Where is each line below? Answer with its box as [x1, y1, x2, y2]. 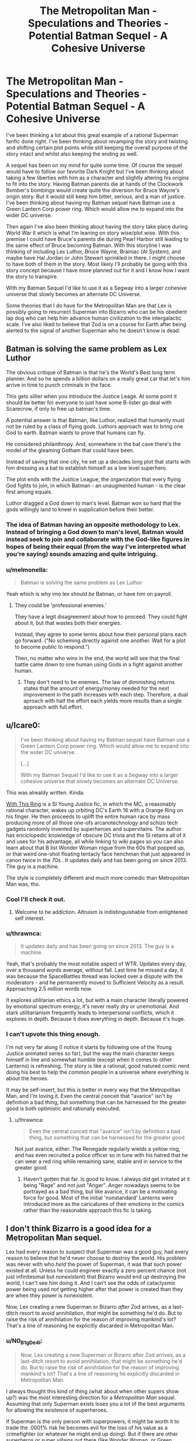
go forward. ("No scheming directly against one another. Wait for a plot [14, 636, 186, 644]
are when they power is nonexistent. [6, 1292, 94, 1299]
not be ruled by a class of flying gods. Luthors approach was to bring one [6, 423, 183, 430]
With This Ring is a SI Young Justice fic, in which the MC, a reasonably [6, 800, 177, 807]
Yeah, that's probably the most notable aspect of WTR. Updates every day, [6, 960, 187, 967]
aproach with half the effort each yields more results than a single [23, 697, 182, 704]
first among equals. [6, 488, 53, 495]
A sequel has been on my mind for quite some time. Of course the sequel [6, 162, 183, 169]
